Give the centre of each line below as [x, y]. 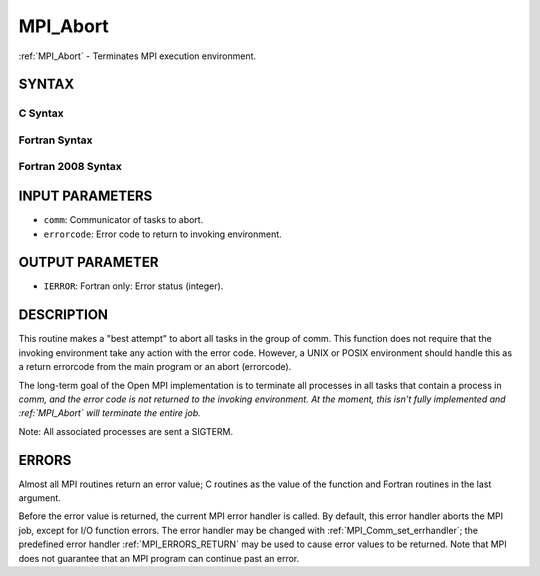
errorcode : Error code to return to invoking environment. [162, 234]
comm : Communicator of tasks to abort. [123, 220]
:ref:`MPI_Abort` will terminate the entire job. [110, 413]
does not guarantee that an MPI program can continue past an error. [159, 558]
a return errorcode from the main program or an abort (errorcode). [155, 367]
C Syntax [41, 113]
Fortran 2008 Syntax [70, 167]
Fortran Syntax [55, 140]
